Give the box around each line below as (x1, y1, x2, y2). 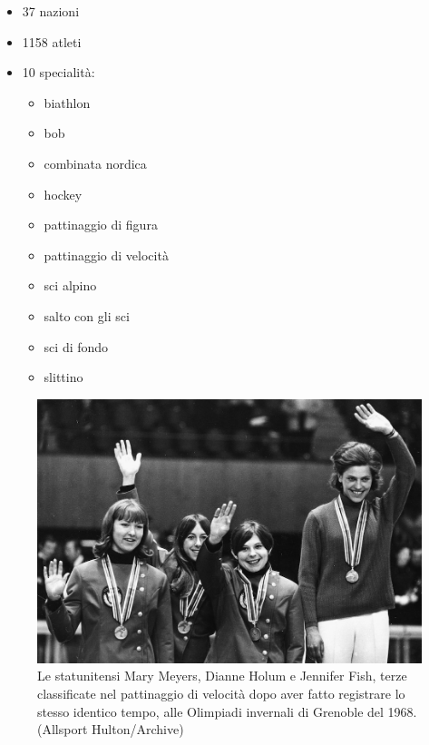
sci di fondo (44, 337, 109, 356)
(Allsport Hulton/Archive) (37, 720, 184, 739)
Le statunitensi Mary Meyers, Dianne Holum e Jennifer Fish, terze (37, 666, 407, 685)
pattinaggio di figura (44, 215, 158, 234)
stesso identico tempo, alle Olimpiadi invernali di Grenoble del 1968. (37, 701, 417, 720)
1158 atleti (22, 32, 82, 51)
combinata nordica (44, 153, 147, 172)
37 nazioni (22, 2, 80, 20)
